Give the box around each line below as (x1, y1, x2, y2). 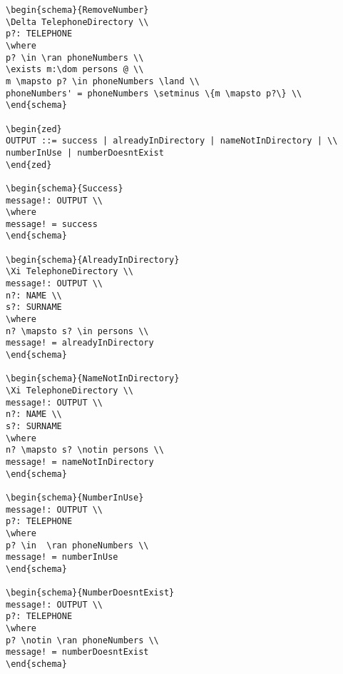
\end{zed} (6, 159, 52, 170)
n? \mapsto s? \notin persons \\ (6, 445, 164, 456)
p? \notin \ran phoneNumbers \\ (6, 635, 159, 645)
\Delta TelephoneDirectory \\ (6, 16, 149, 27)
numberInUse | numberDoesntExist (6, 147, 164, 158)
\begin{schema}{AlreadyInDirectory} (6, 254, 180, 265)
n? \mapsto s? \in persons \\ (6, 326, 149, 336)
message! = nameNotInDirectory (6, 456, 154, 467)
